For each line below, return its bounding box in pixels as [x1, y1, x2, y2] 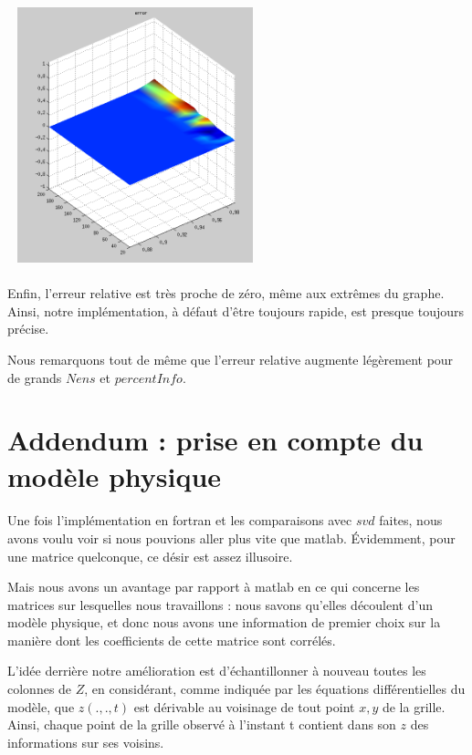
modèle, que [7, 697, 75, 716]
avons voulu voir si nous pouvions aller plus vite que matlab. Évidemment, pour [7, 528, 456, 547]
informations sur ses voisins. [7, 732, 164, 751]
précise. [7, 319, 49, 338]
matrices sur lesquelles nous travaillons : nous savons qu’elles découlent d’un [7, 595, 433, 614]
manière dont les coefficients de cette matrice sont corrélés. [7, 630, 336, 649]
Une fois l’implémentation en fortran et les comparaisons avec [7, 511, 352, 530]
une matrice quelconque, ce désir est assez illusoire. [7, 546, 293, 565]
